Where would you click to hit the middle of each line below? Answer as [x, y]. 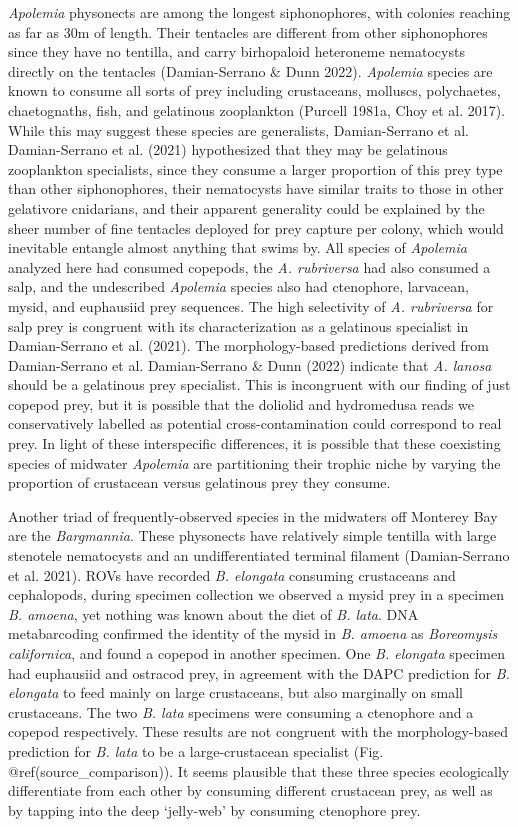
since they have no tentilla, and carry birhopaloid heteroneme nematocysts [236, 51]
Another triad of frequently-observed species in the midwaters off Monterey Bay [253, 515]
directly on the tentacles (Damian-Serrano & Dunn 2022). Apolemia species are [250, 70]
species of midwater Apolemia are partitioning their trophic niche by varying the [254, 462]
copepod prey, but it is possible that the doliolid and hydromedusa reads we [241, 403]
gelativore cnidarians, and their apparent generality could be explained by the [246, 207]
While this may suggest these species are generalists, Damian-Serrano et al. [238, 129]
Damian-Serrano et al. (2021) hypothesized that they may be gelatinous [228, 149]
